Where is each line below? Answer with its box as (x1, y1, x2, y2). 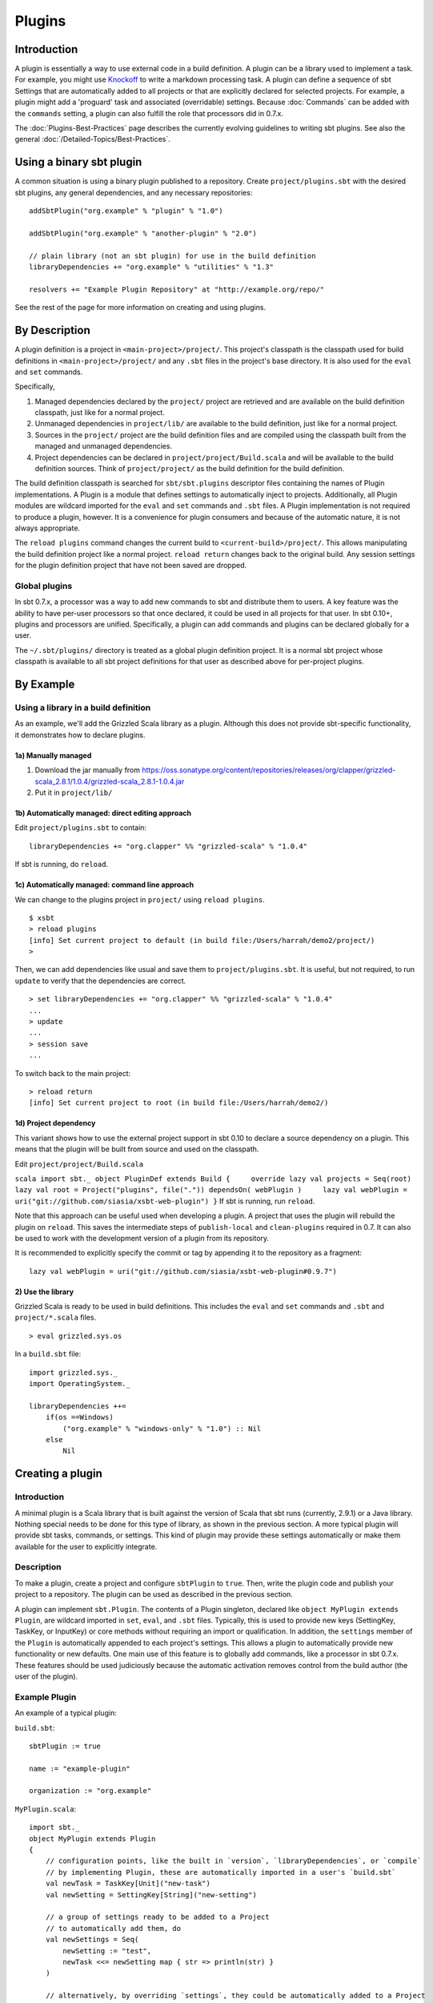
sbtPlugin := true (29, 1741, 102, 1751)
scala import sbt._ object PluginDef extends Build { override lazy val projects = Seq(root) (14, 1174, 412, 1183)
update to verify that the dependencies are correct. (14, 976, 186, 985)
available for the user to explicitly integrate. (14, 1542, 158, 1551)
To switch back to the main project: (14, 1068, 131, 1078)
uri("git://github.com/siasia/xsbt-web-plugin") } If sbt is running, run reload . (14, 1196, 315, 1206)
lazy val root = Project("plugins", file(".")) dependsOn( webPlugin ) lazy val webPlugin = (14, 1186, 407, 1195)
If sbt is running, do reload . (14, 860, 108, 869)
